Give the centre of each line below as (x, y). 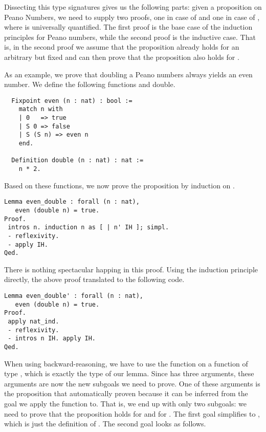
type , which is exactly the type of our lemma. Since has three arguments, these (129, 373)
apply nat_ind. (34, 321)
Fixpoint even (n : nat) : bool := (72, 101)
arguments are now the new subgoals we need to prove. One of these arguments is (132, 383)
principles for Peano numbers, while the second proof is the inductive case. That (130, 37)
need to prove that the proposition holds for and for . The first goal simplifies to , (132, 413)
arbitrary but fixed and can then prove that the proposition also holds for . (122, 57)
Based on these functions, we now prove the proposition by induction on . (119, 185)
